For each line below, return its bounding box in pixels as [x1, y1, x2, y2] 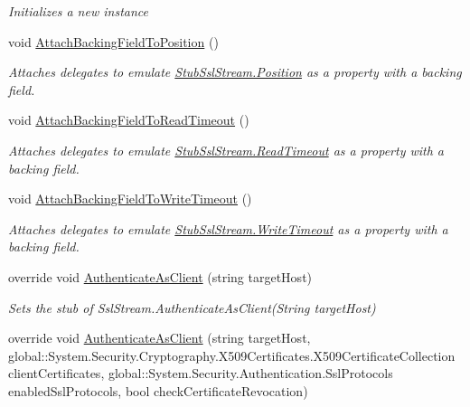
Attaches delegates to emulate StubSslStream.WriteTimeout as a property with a [8, 219, 448, 238]
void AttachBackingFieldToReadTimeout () [8, 110, 249, 129]
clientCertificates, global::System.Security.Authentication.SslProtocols [8, 364, 393, 383]
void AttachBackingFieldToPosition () [8, 32, 219, 51]
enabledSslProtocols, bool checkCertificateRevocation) [8, 381, 308, 400]
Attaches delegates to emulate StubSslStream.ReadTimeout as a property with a [8, 140, 445, 159]
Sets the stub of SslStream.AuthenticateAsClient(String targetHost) [8, 298, 376, 317]
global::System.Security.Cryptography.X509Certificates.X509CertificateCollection [8, 345, 456, 364]
